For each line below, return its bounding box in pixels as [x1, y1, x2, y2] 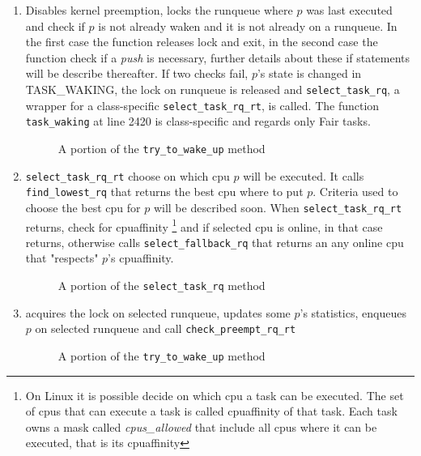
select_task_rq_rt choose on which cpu [25, 167, 230, 184]
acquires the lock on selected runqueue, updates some [25, 304, 291, 321]
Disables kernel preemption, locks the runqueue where [25, 2, 293, 18]
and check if [25, 17, 85, 34]
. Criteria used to [313, 183, 398, 200]
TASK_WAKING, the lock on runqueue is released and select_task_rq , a [25, 80, 400, 97]
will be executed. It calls [243, 167, 364, 184]
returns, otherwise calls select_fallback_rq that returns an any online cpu [25, 233, 404, 250]
